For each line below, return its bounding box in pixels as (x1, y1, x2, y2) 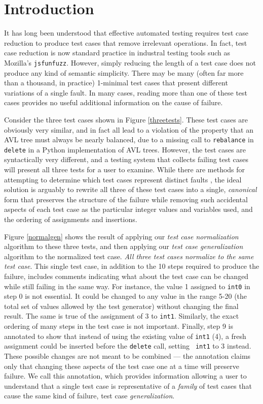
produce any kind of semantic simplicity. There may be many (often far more (4, 67, 244, 78)
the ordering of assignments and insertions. (4, 214, 137, 224)
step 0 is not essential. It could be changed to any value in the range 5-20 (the (4, 291, 247, 301)
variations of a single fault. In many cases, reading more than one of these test (4, 87, 248, 98)
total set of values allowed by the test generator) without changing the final (4, 300, 239, 311)
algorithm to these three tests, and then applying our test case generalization (4, 241, 243, 252)
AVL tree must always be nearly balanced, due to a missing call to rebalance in (4, 134, 254, 145)
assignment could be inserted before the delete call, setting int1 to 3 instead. (4, 340, 251, 351)
